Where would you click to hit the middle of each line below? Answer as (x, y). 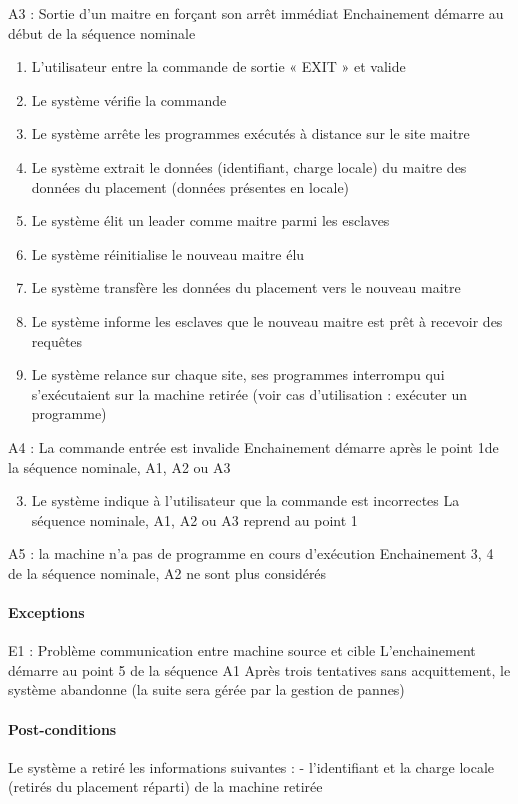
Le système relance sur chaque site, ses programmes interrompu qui (238, 374)
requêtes (57, 340)
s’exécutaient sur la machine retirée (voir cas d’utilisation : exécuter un (249, 393)
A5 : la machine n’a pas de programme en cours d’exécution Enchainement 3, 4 (251, 553)
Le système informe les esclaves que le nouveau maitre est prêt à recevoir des (267, 320)
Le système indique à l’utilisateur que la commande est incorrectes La (245, 500)
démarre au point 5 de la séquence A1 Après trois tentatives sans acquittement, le (259, 669)
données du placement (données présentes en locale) (190, 186)
